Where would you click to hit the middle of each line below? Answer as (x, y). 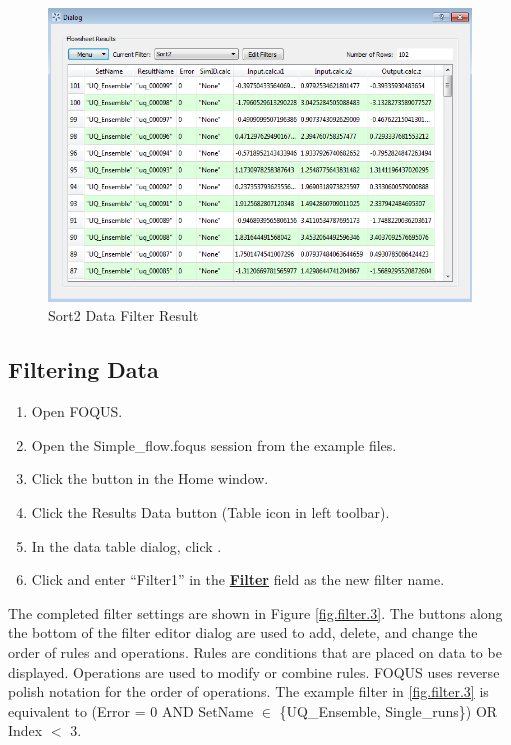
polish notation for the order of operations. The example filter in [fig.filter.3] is (248, 691)
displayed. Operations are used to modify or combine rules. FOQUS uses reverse (254, 671)
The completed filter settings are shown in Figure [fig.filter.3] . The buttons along (255, 612)
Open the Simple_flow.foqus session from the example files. (214, 444)
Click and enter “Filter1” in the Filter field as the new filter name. (238, 579)
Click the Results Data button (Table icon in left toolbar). (210, 512)
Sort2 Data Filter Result (123, 315)
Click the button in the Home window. (150, 478)
